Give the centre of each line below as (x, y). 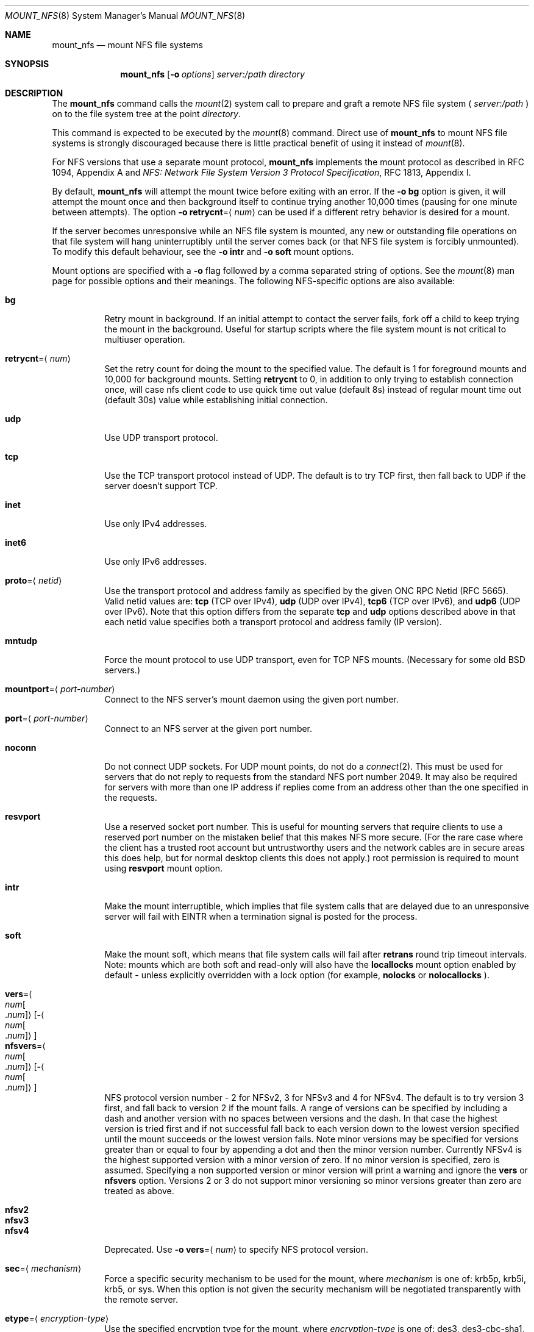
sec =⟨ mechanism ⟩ (43, 1268)
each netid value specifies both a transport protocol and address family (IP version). (273, 622)
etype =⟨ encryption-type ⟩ (57, 1318)
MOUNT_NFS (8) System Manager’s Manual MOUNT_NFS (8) (125, 16)
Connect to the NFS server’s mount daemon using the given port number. (251, 699)
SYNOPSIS (27, 64)
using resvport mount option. (164, 868)
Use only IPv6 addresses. (155, 561)
